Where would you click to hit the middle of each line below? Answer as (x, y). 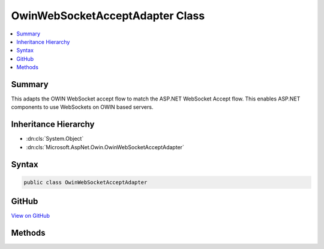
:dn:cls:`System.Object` (55, 139)
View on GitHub (31, 216)
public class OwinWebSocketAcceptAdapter (85, 182)
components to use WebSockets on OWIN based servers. (82, 107)
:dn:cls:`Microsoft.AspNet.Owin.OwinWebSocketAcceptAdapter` (105, 147)
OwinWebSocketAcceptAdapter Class (108, 16)
